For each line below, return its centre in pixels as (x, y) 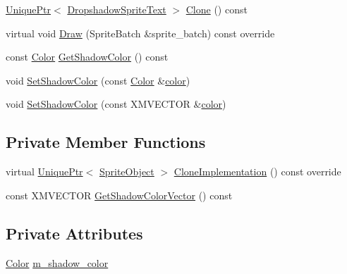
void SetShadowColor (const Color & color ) (98, 80)
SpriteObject (127, 172)
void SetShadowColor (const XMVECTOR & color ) (116, 104)
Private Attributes (74, 233)
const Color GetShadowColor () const (87, 57)
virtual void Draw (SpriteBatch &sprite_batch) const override (140, 33)
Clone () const (217, 9)
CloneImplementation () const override (257, 172)
